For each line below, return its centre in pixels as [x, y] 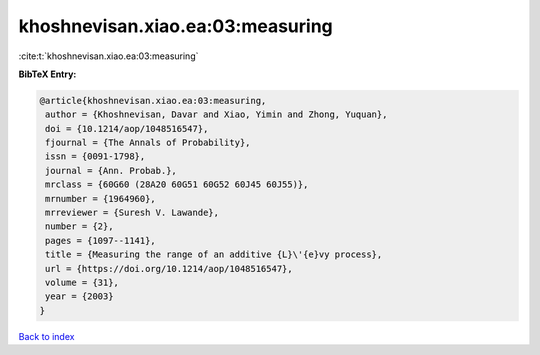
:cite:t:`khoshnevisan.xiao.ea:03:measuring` [108, 56]
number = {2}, [79, 226]
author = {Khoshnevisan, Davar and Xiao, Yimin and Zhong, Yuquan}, [216, 114]
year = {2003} [79, 296]
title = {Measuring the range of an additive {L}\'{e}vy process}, [214, 254]
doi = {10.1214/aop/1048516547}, [127, 128]
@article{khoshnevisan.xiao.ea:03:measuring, [153, 100]
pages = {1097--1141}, [101, 240]
